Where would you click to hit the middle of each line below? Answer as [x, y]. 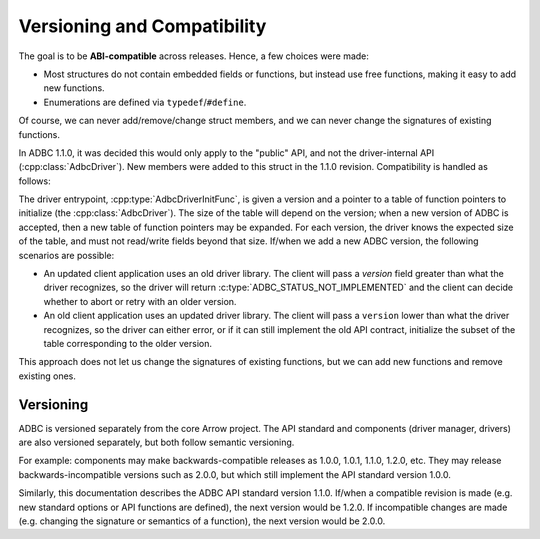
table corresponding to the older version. [128, 343]
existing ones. [47, 376]
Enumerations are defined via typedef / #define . [145, 102]
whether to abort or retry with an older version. [140, 301]
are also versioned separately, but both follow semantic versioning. [156, 442]
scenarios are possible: [66, 255]
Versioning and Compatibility [142, 26]
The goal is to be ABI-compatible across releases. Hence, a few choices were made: [194, 56]
